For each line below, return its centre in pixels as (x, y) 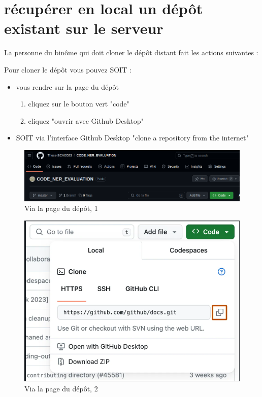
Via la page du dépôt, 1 (61, 208)
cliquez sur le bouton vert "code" (79, 104)
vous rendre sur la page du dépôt (67, 86)
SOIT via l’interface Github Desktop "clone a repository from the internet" (132, 138)
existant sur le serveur (84, 28)
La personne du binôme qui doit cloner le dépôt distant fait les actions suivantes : (131, 52)
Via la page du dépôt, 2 (61, 388)
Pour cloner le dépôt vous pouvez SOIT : (68, 69)
